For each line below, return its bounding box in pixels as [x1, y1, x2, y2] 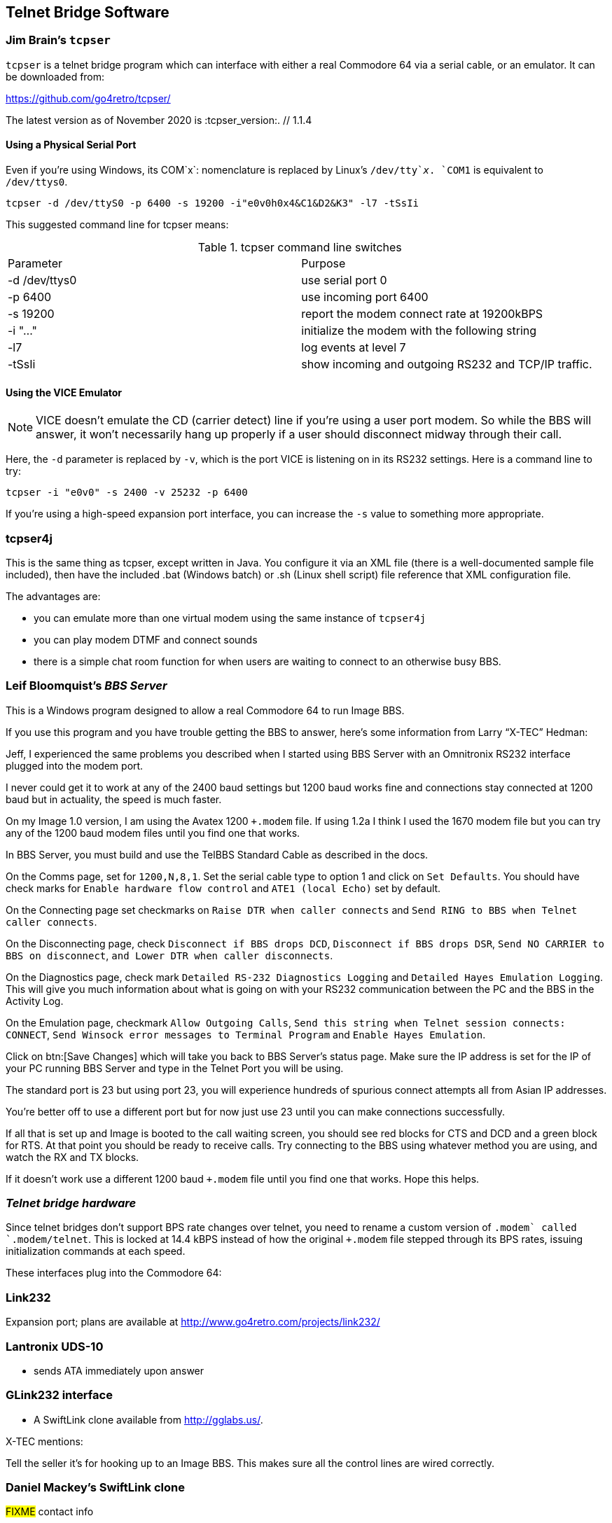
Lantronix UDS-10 [6, 1339, 104, 1354]
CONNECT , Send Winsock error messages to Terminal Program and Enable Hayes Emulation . [6, 1028, 486, 1041]
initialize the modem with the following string [301, 324, 537, 338]
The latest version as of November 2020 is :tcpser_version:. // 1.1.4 [6, 113, 312, 126]
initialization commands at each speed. [6, 1245, 186, 1258]
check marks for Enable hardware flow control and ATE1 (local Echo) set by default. [6, 882, 441, 894]
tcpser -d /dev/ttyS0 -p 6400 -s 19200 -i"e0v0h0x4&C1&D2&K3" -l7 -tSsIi [6, 197, 419, 209]
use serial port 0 [301, 273, 387, 288]
